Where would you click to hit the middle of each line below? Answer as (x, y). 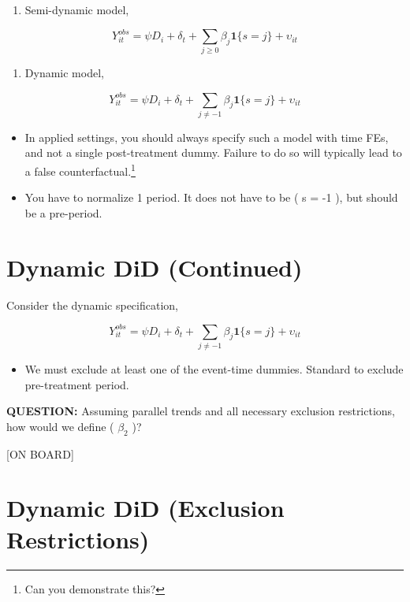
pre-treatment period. (77, 384)
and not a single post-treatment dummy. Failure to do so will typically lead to (213, 152)
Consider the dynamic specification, (92, 305)
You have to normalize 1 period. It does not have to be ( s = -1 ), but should (211, 197)
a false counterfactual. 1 (80, 170)
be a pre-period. (63, 212)
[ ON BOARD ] (40, 453)
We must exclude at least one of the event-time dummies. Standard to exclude (214, 369)
